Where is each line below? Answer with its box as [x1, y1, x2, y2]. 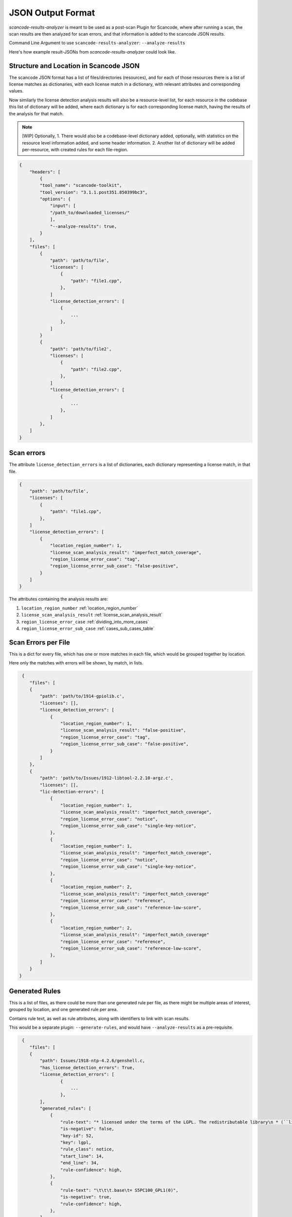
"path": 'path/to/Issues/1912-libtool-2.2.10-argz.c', [39, 775, 174, 781]
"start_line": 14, [60, 1153, 104, 1159]
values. [9, 88, 24, 94]
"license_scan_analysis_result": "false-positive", [60, 728, 186, 733]
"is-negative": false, [60, 1126, 114, 1132]
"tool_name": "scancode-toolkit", [39, 183, 122, 188]
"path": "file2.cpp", [71, 367, 122, 372]
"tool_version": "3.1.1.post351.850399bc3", [39, 189, 148, 195]
